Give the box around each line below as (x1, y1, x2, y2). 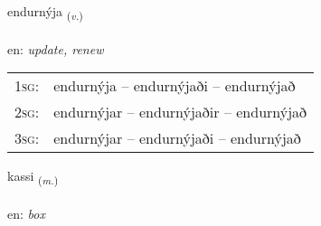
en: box (7, 204, 45, 223)
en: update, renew (7, 39, 104, 58)
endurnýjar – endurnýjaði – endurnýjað (53, 127, 301, 149)
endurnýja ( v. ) (7, 2, 83, 23)
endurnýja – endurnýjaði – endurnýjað (53, 75, 296, 97)
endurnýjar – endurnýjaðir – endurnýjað (53, 101, 307, 123)
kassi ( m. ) (7, 166, 59, 188)
